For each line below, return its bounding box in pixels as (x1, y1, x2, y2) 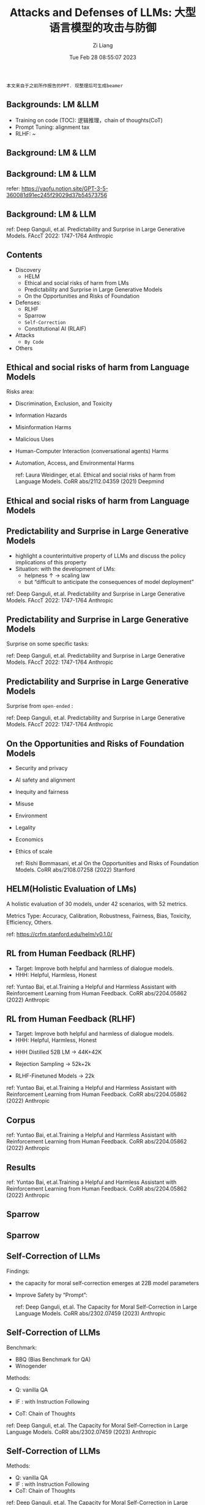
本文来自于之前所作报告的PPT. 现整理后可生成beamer (6, 82, 124, 89)
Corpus (6, 1115, 35, 1126)
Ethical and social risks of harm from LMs (24, 279, 129, 286)
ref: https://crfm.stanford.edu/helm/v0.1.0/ (6, 930, 113, 938)
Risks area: (6, 388, 34, 395)
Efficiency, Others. (6, 919, 53, 926)
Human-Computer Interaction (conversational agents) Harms (15, 448, 169, 455)
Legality (15, 824, 35, 831)
